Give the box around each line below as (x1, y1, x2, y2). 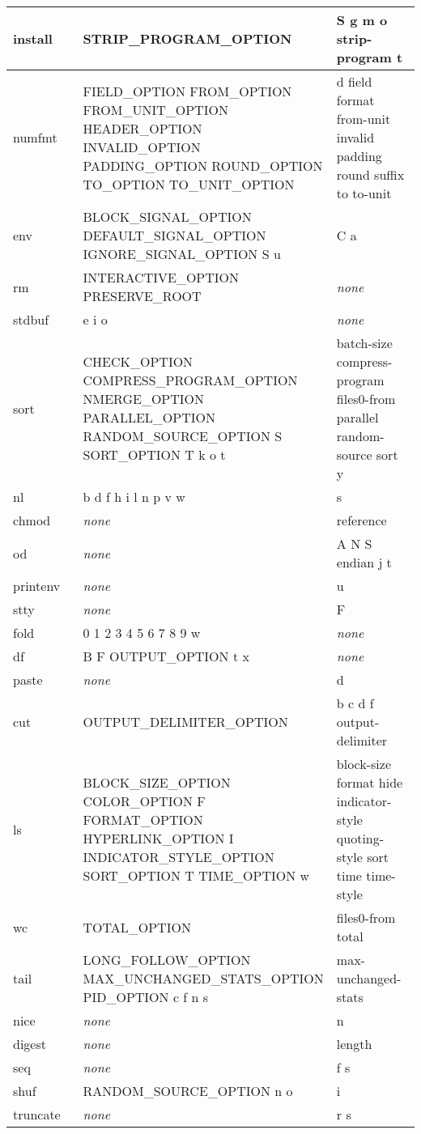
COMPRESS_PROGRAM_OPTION (83, 371, 298, 389)
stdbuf (13, 310, 49, 329)
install (13, 29, 53, 48)
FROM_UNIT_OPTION (83, 100, 228, 119)
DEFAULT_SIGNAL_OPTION (83, 226, 266, 244)
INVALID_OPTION (83, 137, 201, 156)
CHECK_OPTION (83, 352, 193, 371)
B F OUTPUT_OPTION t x (83, 647, 249, 665)
